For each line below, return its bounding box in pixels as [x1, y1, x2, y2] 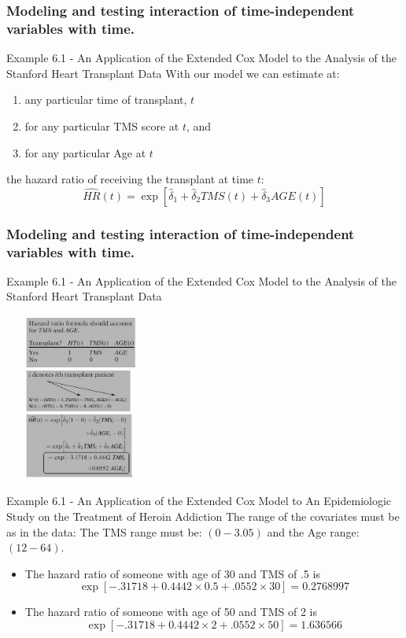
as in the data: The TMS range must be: [6, 523, 202, 540]
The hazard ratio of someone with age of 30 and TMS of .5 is [24, 565, 320, 581]
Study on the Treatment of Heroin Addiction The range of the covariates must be [6, 508, 400, 525]
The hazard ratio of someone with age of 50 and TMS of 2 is [24, 603, 318, 620]
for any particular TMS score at [24, 117, 179, 134]
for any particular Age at [24, 144, 146, 160]
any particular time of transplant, [24, 91, 187, 108]
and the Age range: [267, 523, 360, 540]
